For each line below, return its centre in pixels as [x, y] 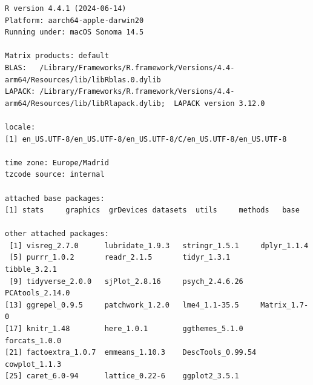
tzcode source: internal [55, 175]
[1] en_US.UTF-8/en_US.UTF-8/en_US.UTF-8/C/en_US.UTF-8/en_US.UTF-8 [146, 139]
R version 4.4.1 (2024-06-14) [66, 8]
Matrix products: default [57, 56]
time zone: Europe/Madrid [57, 163]
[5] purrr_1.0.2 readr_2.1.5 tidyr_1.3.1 [120, 258]
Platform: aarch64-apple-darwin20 [74, 20]
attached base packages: [55, 198]
